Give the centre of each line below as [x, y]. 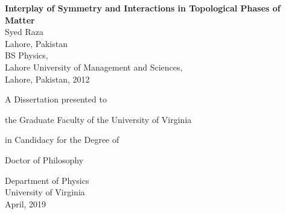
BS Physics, [27, 55]
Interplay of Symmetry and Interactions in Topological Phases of [143, 8]
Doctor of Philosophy [44, 159]
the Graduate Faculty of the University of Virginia [98, 119]
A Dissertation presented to [56, 99]
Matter [20, 20]
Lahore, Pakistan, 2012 [47, 79]
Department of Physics [47, 180]
